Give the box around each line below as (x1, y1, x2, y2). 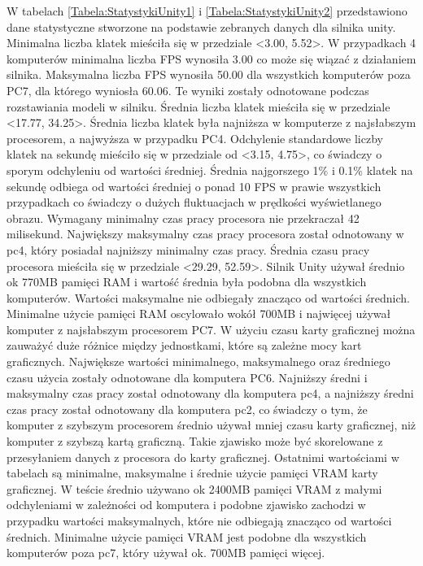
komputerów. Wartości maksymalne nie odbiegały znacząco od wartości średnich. (7, 289, 410, 306)
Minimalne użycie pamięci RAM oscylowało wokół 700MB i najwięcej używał (7, 305, 391, 322)
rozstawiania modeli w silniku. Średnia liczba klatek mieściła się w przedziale (7, 98, 390, 115)
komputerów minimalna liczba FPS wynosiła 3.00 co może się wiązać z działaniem (7, 50, 416, 67)
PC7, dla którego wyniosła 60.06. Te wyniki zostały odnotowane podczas (7, 81, 369, 98)
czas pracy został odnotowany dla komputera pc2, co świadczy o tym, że (7, 400, 368, 417)
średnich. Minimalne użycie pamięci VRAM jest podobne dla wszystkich (7, 528, 367, 545)
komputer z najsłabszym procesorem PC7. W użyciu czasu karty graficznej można (7, 320, 416, 337)
